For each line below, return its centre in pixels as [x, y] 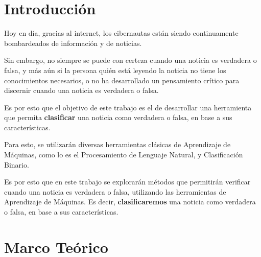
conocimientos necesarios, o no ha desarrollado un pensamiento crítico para [122, 80]
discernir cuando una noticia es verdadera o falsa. [81, 90]
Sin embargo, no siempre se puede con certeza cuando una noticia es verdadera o [130, 60]
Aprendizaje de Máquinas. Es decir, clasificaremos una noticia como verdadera [130, 202]
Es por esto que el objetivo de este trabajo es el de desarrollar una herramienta [128, 107]
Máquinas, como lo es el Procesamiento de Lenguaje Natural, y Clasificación [124, 155]
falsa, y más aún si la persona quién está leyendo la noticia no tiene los [115, 70]
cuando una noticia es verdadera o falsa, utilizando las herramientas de [115, 191]
